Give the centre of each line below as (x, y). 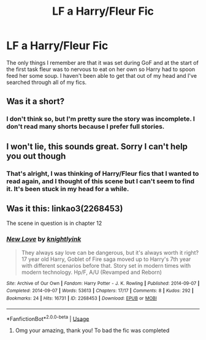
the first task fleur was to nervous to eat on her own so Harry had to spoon (101, 69)
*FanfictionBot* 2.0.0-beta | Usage (48, 318)
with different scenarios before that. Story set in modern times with (106, 265)
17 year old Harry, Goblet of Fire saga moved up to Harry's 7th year (106, 259)
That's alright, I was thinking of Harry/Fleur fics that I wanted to (103, 173)
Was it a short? (36, 101)
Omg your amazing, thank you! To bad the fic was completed (92, 331)
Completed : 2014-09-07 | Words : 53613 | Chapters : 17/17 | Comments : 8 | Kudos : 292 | (100, 291)
